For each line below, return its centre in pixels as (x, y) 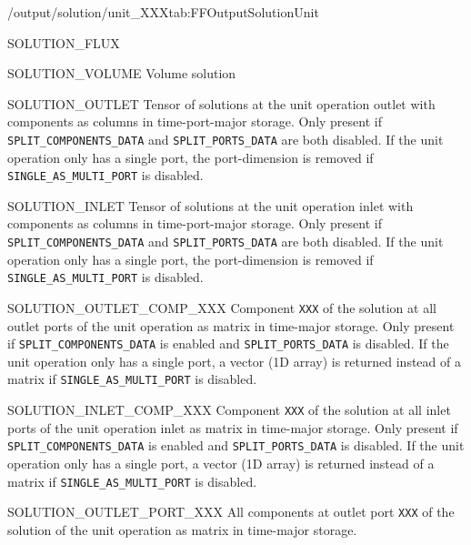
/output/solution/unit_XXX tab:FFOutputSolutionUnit (163, 12)
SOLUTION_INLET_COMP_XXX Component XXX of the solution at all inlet (229, 410)
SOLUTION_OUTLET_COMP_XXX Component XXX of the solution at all (222, 307)
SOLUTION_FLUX (64, 42)
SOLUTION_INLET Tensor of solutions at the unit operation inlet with (210, 205)
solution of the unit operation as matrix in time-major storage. (182, 529)
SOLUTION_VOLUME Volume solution (122, 73)
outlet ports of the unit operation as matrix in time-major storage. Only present (231, 325)
